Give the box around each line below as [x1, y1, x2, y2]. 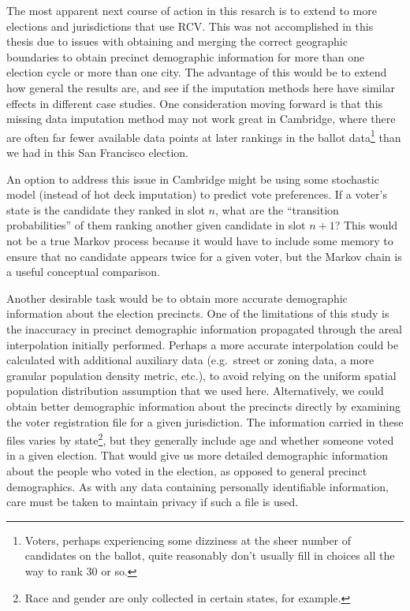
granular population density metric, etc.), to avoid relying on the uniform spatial [6, 367, 397, 383]
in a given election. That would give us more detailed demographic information [6, 447, 388, 464]
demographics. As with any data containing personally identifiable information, [6, 478, 389, 494]
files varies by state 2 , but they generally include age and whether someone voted [6, 430, 394, 448]
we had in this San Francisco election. [6, 144, 188, 160]
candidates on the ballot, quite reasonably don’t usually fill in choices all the [24, 547, 395, 564]
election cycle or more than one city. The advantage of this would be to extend [6, 64, 387, 80]
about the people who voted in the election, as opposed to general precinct [6, 462, 367, 479]
